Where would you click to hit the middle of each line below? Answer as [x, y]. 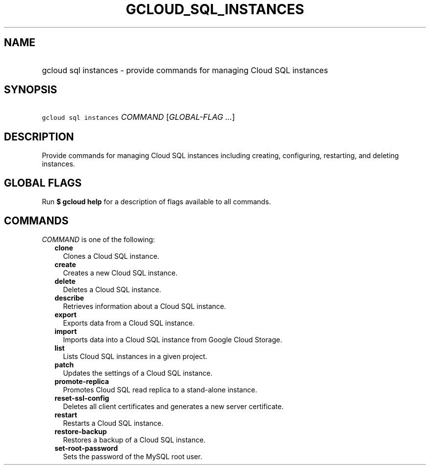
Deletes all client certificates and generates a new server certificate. [173, 406]
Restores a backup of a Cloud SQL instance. [134, 440]
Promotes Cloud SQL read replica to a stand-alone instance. [160, 389]
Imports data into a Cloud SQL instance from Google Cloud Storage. [173, 339]
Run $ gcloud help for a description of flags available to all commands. [156, 202]
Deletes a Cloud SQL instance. [112, 289]
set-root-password [86, 448]
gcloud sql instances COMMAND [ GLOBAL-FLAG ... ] [138, 117]
